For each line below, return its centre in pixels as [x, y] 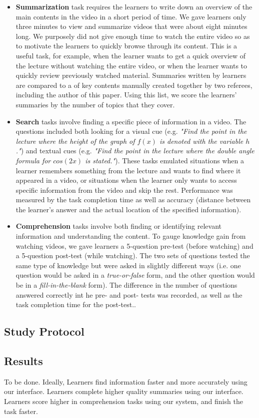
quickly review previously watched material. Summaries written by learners [131, 75]
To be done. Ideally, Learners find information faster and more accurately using [126, 381]
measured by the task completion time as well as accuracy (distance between [133, 200]
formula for [33, 160]
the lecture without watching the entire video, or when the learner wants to [131, 65]
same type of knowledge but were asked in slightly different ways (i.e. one [128, 265]
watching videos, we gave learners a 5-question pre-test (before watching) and [134, 245]
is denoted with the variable [201, 141]
